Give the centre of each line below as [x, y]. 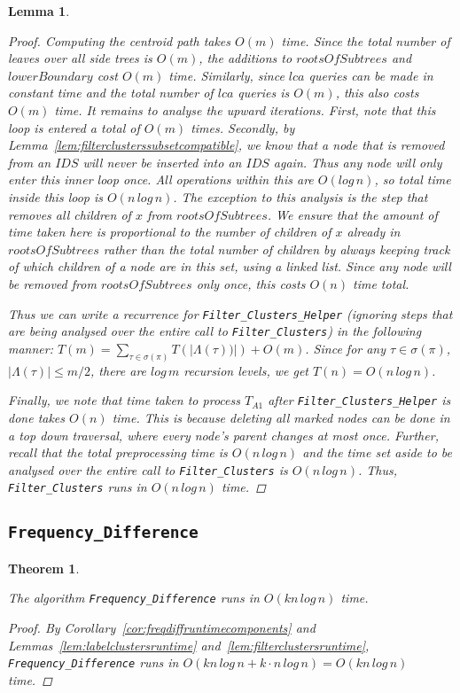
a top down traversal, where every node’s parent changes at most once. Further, [223, 435]
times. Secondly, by [243, 127]
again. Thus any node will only [358, 162]
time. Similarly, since [226, 75]
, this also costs [377, 93]
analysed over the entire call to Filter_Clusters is [148, 469]
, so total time [413, 179]
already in [374, 232]
